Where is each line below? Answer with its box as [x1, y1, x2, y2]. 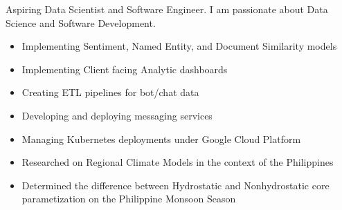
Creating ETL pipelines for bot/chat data [21, 85, 199, 99]
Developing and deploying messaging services [21, 108, 213, 122]
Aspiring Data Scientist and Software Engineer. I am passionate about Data [6, 2, 328, 16]
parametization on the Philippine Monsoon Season [21, 191, 236, 206]
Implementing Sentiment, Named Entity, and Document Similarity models [21, 39, 337, 53]
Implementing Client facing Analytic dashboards [21, 61, 228, 76]
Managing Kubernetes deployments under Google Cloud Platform [21, 131, 301, 146]
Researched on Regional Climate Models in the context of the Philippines [21, 155, 334, 169]
